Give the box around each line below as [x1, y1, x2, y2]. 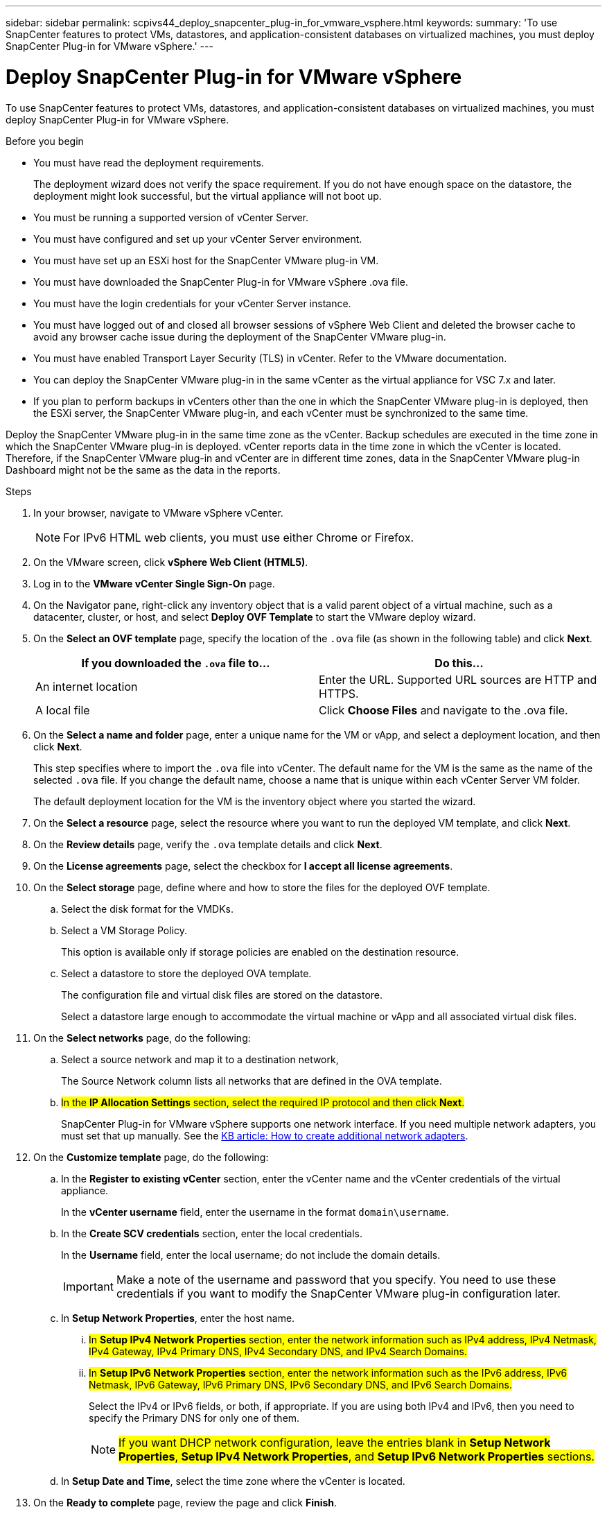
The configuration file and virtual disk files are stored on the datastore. [61, 988, 383, 1001]
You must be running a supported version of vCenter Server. [33, 211, 309, 223]
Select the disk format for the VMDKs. [61, 902, 234, 915]
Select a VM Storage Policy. [61, 924, 187, 936]
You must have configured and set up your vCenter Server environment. [33, 232, 362, 245]
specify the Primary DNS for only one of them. [89, 1411, 300, 1424]
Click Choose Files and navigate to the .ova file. [319, 703, 568, 717]
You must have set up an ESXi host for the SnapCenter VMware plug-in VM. [33, 254, 379, 266]
